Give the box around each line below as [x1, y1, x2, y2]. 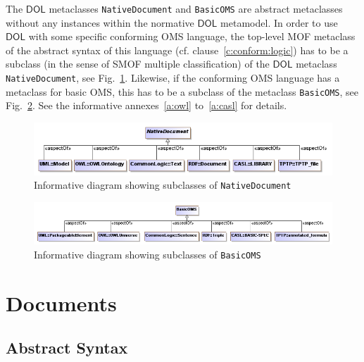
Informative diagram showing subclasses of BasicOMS [34, 246, 261, 261]
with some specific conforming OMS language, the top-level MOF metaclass [28, 29, 356, 44]
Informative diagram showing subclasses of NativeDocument [34, 177, 291, 192]
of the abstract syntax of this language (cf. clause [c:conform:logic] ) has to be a [6, 42, 349, 57]
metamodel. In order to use [220, 15, 338, 30]
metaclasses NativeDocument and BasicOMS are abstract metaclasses [49, 1, 343, 15]
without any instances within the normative [6, 15, 194, 30]
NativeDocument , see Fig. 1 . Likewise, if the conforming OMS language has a [6, 70, 340, 85]
